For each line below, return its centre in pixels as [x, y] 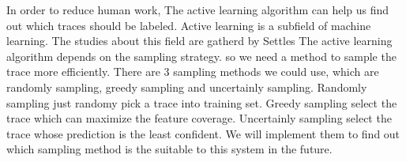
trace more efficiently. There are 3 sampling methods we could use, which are [193, 72]
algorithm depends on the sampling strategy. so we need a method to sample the [201, 56]
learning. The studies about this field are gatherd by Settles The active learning [199, 41]
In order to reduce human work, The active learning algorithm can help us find [198, 9]
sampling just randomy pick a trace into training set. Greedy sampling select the [202, 102]
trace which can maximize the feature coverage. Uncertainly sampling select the [199, 118]
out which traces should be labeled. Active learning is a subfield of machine [189, 25]
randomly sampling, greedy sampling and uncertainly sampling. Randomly [187, 87]
